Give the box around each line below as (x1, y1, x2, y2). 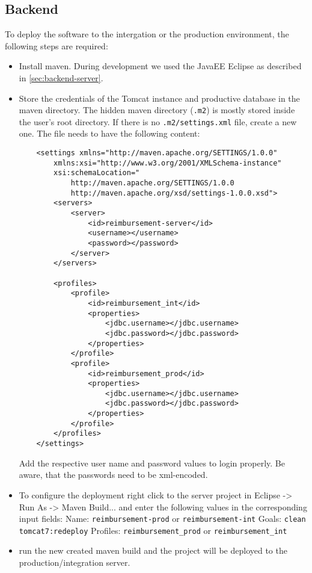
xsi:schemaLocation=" (54, 169, 140, 178)
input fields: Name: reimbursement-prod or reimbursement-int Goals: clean (19, 512, 306, 525)
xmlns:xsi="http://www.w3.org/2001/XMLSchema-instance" (54, 158, 282, 167)
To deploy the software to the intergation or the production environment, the (5, 28, 289, 40)
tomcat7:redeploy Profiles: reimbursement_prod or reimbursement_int (19, 524, 287, 536)
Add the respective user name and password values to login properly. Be (19, 456, 285, 469)
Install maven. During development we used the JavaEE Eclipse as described (19, 60, 302, 72)
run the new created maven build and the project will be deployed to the (19, 544, 287, 557)
